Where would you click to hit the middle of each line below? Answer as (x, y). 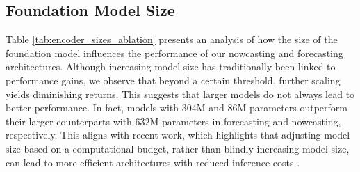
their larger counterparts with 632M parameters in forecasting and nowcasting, (173, 121)
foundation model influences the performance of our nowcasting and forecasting (174, 53)
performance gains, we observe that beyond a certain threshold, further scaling (173, 80)
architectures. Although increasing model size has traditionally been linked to (171, 67)
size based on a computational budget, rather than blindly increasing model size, (178, 148)
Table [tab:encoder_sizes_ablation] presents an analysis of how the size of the (172, 39)
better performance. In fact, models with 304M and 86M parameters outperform (177, 108)
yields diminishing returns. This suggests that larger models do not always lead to (180, 94)
